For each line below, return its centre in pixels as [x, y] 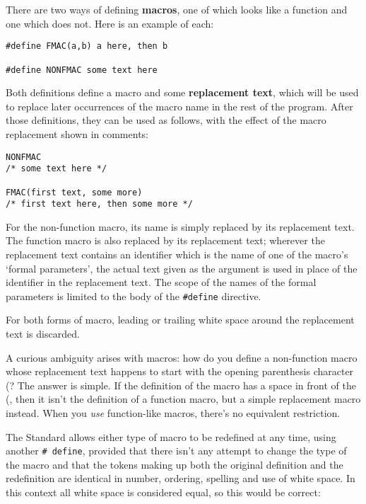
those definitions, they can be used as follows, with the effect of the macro [166, 120]
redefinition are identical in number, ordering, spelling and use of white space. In [181, 478]
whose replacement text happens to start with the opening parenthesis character [180, 371]
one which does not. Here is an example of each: [110, 23]
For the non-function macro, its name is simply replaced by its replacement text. [180, 226]
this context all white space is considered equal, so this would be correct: [163, 492]
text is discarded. [43, 334]
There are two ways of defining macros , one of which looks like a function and [177, 9]
